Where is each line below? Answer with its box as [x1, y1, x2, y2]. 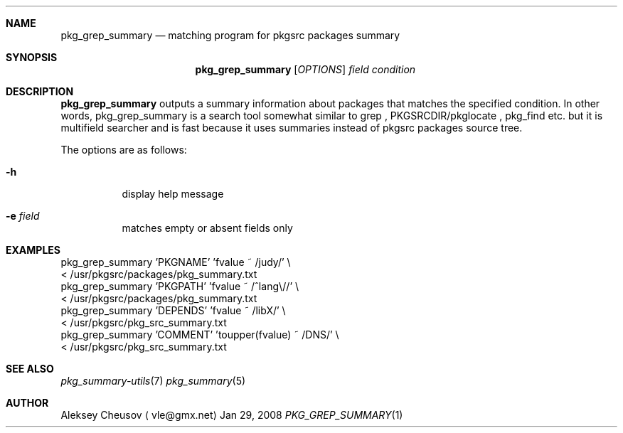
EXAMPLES [6, 244, 60, 256]
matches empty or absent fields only [122, 222, 293, 234]
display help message [122, 188, 224, 200]
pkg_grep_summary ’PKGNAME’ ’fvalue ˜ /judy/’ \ [60, 256, 291, 268]
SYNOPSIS [6, 51, 58, 63]
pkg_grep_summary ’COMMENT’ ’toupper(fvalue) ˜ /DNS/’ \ [60, 328, 339, 341]
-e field [6, 210, 40, 222]
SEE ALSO [6, 363, 54, 375]
